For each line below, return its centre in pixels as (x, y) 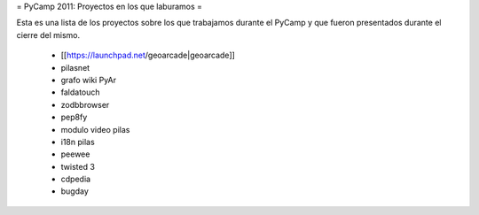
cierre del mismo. (48, 35)
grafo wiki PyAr (89, 80)
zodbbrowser (85, 104)
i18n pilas (78, 142)
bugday (75, 191)
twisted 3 (78, 166)
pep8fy (74, 117)
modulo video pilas (95, 129)
